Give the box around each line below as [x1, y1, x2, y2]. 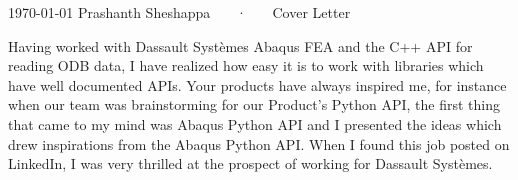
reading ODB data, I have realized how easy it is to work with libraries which [8, 55, 484, 76]
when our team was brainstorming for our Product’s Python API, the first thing [8, 94, 501, 115]
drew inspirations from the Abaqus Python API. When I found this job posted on [8, 133, 510, 154]
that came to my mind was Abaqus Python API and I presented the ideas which [8, 113, 502, 134]
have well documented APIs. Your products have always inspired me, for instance [8, 74, 507, 95]
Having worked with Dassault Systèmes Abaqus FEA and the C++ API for [8, 35, 473, 56]
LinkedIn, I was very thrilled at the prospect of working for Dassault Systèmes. [8, 153, 493, 174]
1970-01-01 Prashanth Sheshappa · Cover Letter [8, 2, 351, 22]
